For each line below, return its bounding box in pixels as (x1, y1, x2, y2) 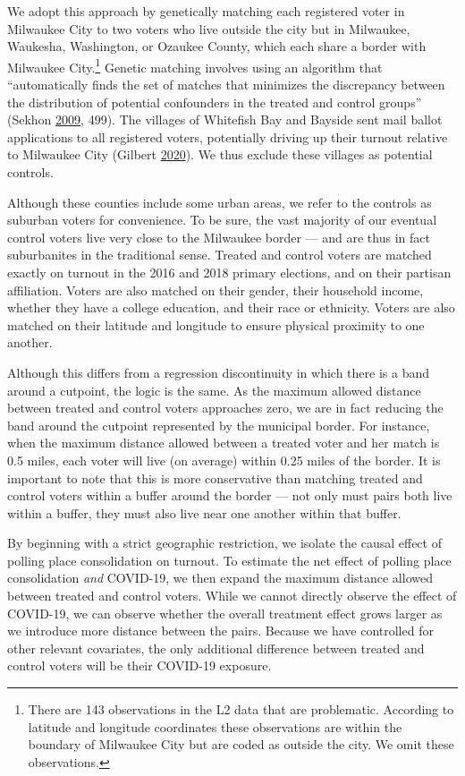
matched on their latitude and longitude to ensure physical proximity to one (7, 315, 425, 334)
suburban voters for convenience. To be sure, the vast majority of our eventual (7, 210, 437, 229)
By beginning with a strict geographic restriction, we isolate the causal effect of (7, 533, 442, 552)
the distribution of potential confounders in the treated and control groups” (7, 92, 422, 111)
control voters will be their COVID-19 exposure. (7, 656, 272, 675)
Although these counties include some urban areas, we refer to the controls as (7, 192, 432, 211)
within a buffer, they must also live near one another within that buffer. (7, 503, 402, 522)
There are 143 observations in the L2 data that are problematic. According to (28, 700, 454, 719)
